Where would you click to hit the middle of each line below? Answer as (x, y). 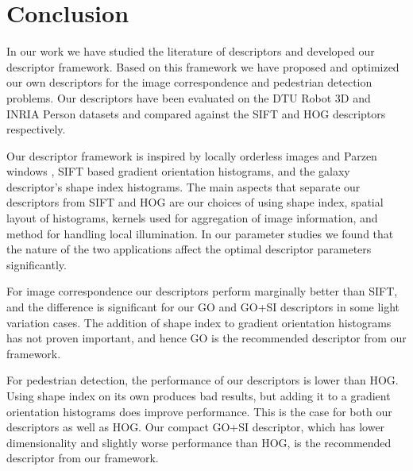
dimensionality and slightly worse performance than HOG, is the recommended (199, 442)
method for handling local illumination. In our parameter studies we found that (200, 233)
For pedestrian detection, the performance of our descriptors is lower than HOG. (203, 380)
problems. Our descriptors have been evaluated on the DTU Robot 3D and (189, 97)
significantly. (37, 264)
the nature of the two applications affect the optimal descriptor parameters (189, 249)
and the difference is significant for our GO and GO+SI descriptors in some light (203, 307)
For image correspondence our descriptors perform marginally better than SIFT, (202, 291)
